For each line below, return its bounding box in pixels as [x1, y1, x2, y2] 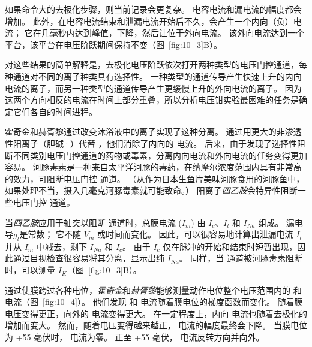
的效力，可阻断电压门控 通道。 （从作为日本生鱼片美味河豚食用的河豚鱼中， [5, 172, 305, 185]
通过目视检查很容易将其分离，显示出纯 [13, 252, 164, 264]
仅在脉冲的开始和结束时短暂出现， [163, 240, 298, 252]
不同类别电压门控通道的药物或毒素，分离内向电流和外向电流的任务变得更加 [13, 149, 307, 161]
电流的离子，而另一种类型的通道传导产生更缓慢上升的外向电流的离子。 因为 [5, 82, 302, 94]
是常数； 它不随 [19, 228, 82, 240]
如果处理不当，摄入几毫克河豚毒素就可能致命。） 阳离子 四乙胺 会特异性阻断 [5, 184, 298, 197]
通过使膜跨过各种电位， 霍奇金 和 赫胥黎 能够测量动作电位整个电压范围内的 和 [5, 283, 302, 296]
